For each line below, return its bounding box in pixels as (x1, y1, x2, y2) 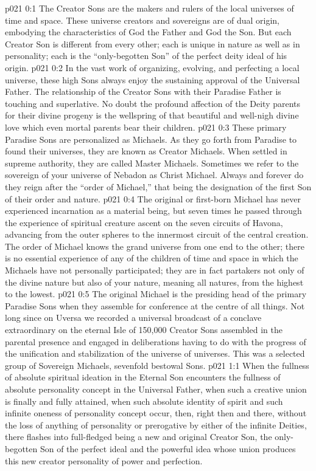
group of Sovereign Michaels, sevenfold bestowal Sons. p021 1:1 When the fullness (5, 359, 309, 371)
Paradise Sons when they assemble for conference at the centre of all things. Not (5, 299, 305, 312)
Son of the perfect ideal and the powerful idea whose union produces (40, 442, 296, 455)
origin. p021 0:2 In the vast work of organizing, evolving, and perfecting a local (5, 61, 300, 74)
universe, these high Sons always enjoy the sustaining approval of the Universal (5, 73, 300, 86)
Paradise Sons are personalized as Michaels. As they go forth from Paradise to (5, 132, 297, 145)
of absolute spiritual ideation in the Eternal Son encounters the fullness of (5, 371, 281, 383)
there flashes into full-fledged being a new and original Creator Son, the (5, 430, 272, 443)
